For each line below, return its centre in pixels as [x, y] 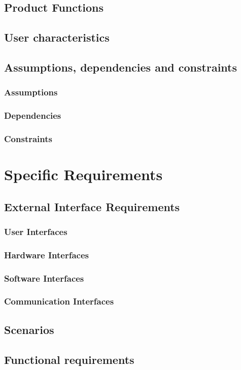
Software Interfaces [44, 278]
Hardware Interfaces [46, 255]
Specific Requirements [83, 174]
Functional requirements [69, 359]
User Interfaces [36, 231]
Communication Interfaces [59, 301]
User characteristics [57, 37]
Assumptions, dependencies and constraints [120, 67]
